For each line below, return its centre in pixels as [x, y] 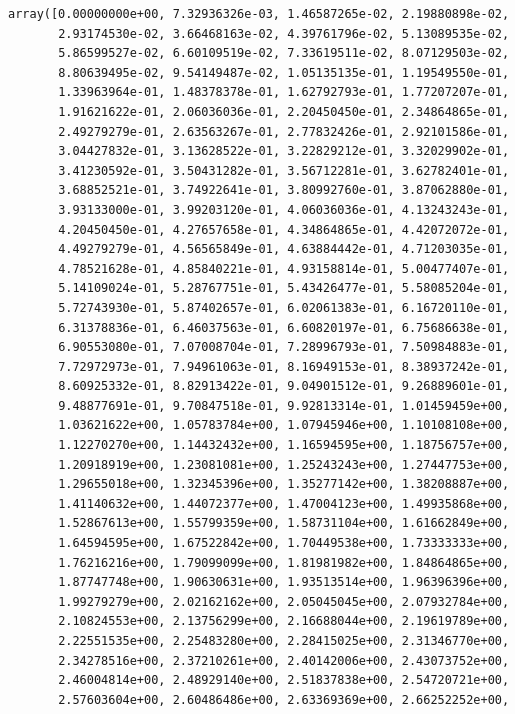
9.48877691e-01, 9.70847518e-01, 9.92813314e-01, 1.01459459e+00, [284, 405]
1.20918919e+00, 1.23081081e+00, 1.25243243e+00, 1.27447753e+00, [284, 464]
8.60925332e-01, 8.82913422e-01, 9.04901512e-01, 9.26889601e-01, [284, 386]
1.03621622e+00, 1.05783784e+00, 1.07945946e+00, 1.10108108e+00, [284, 425]
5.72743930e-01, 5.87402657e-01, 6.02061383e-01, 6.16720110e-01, [284, 307]
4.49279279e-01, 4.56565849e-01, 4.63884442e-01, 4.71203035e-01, [284, 249]
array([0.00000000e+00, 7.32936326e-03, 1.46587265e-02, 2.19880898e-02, [259, 14]
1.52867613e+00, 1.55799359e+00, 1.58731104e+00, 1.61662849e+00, [284, 523]
